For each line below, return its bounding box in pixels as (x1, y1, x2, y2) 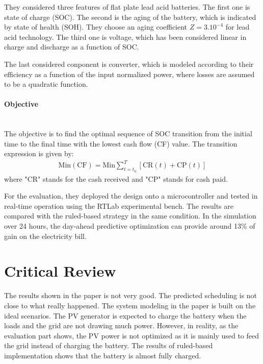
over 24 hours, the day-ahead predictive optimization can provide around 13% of (4, 221, 255, 231)
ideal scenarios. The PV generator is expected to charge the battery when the (4, 310, 247, 321)
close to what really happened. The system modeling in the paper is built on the (4, 300, 256, 310)
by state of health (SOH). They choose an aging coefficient (4, 21, 188, 32)
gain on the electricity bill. (4, 230, 87, 241)
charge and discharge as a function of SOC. (4, 41, 139, 52)
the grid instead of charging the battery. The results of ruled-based (4, 340, 213, 351)
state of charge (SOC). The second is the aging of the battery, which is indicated (4, 11, 256, 22)
